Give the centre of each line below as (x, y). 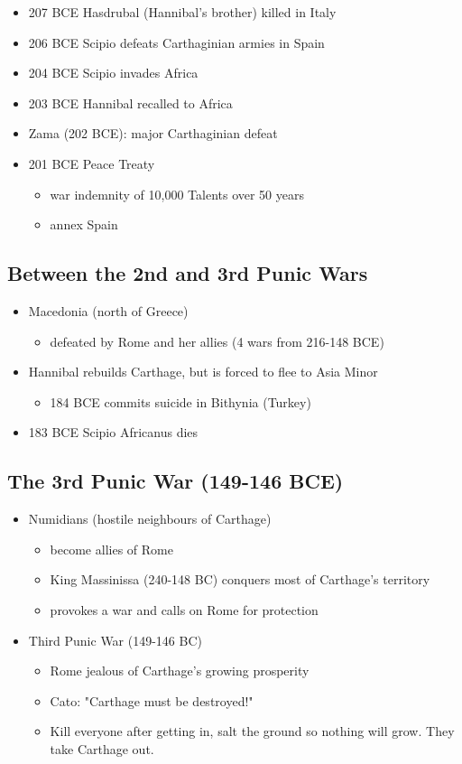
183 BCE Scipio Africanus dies (113, 432)
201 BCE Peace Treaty (92, 163)
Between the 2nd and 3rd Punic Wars (188, 273)
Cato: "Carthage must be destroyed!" (152, 700)
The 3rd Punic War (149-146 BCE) (176, 481)
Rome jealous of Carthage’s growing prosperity (180, 671)
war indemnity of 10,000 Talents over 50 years (177, 194)
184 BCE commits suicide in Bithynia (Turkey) (180, 401)
